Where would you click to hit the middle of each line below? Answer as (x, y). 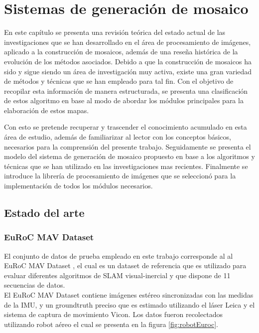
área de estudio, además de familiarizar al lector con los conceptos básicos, (118, 137)
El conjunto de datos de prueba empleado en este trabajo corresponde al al (119, 255)
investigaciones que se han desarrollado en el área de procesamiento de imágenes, (128, 42)
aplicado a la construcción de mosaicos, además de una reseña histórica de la (121, 52)
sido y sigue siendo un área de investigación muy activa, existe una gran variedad (128, 71)
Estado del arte (44, 213)
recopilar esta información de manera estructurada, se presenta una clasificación (126, 90)
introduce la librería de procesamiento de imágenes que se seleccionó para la (120, 176)
